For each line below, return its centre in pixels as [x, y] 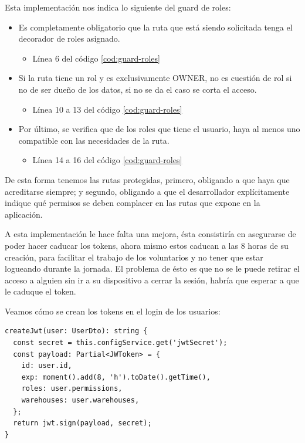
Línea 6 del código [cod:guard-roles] [96, 58]
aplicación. [24, 214]
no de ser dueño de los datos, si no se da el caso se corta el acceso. [138, 89]
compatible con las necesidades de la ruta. [94, 140]
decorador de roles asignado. [69, 38]
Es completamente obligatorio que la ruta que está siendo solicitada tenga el [155, 27]
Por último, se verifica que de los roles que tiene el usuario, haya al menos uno [159, 129]
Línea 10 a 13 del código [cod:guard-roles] [107, 109]
